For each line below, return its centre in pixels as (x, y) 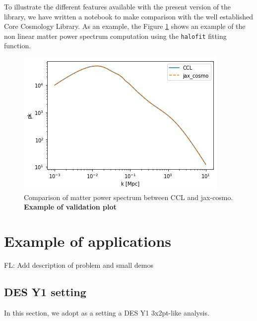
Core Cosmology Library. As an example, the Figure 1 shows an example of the (125, 26)
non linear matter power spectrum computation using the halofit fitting (115, 36)
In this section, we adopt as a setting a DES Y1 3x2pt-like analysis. (107, 312)
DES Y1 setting (45, 291)
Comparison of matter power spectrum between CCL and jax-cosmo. (128, 197)
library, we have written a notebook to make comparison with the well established (129, 16)
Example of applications (88, 241)
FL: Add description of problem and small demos (79, 265)
